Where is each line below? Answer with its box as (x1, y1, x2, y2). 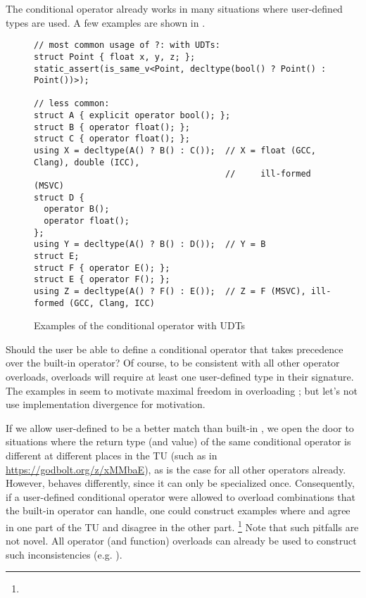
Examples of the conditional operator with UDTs (34, 318, 246, 333)
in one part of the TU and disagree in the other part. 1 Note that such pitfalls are (6, 518, 359, 534)
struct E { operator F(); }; (34, 274, 170, 285)
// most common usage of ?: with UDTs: (34, 40, 220, 51)
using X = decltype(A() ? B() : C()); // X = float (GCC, (34, 146, 316, 156)
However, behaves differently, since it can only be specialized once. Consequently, (6, 476, 355, 490)
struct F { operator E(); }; (34, 262, 170, 273)
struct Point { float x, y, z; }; (34, 51, 196, 62)
